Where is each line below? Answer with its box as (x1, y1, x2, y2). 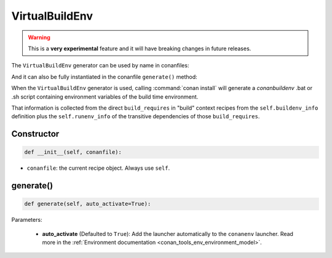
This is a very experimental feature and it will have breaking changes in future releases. (28, 45, 251, 52)
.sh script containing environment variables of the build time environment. (11, 93, 199, 101)
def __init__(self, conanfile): (24, 149, 122, 156)
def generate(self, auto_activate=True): (24, 200, 151, 208)
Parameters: (11, 216, 42, 224)
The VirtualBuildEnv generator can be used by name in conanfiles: (11, 62, 189, 69)
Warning (28, 34, 50, 41)
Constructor (11, 129, 60, 139)
